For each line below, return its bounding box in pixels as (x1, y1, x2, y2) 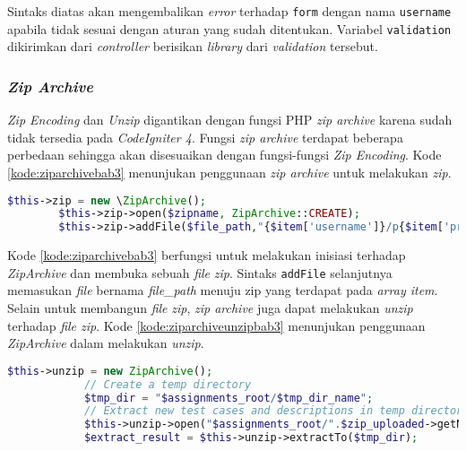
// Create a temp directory (83, 377, 252, 391)
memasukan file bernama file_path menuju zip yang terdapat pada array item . (7, 281, 438, 299)
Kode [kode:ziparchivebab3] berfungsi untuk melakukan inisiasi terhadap (7, 246, 406, 265)
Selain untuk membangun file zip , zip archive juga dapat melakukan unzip (7, 298, 413, 317)
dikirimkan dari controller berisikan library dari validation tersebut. (7, 37, 378, 56)
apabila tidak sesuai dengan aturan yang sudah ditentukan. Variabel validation (7, 19, 452, 38)
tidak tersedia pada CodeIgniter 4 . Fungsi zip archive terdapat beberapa (7, 127, 403, 146)
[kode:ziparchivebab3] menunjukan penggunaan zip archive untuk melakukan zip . (7, 162, 452, 181)
